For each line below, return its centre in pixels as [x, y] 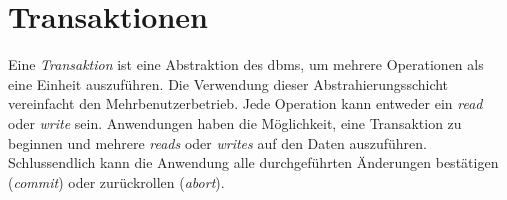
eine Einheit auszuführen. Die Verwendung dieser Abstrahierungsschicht [228, 83]
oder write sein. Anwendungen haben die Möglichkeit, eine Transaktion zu [235, 122]
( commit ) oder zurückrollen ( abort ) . [116, 181]
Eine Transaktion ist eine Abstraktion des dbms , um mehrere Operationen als [246, 64]
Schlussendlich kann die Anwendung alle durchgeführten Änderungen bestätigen [253, 162]
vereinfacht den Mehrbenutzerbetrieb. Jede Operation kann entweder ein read [245, 103]
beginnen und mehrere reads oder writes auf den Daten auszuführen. [217, 142]
